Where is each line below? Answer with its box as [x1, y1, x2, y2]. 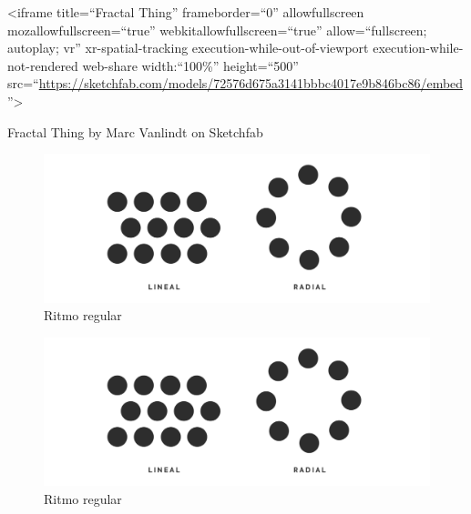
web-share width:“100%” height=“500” [82, 55, 299, 75]
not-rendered [7, 55, 78, 75]
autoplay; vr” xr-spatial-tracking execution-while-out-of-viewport [7, 38, 369, 57]
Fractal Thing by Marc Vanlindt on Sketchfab [7, 122, 263, 141]
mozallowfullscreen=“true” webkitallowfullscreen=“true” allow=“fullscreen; [7, 20, 427, 39]
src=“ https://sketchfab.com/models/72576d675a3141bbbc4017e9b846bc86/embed [7, 74, 464, 93]
